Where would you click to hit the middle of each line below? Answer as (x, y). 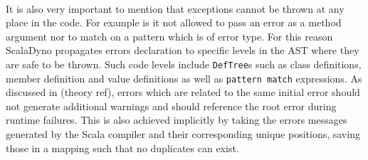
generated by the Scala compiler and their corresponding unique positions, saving (183, 134)
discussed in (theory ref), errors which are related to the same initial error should (183, 92)
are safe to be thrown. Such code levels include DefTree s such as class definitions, (184, 64)
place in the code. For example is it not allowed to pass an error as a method (174, 22)
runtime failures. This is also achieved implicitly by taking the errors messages (177, 120)
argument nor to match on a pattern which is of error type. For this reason (169, 36)
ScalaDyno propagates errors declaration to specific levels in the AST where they (183, 50)
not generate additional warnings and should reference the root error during (171, 106)
